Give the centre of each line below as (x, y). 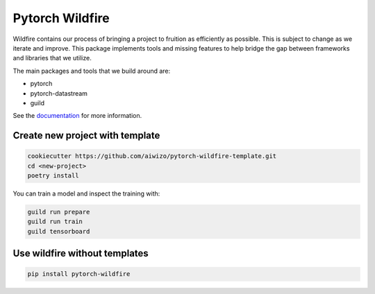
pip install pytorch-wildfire (79, 274)
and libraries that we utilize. (52, 58)
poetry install (53, 176)
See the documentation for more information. (77, 116)
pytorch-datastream (59, 93)
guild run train (55, 222)
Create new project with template (86, 136)
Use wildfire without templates (81, 253)
